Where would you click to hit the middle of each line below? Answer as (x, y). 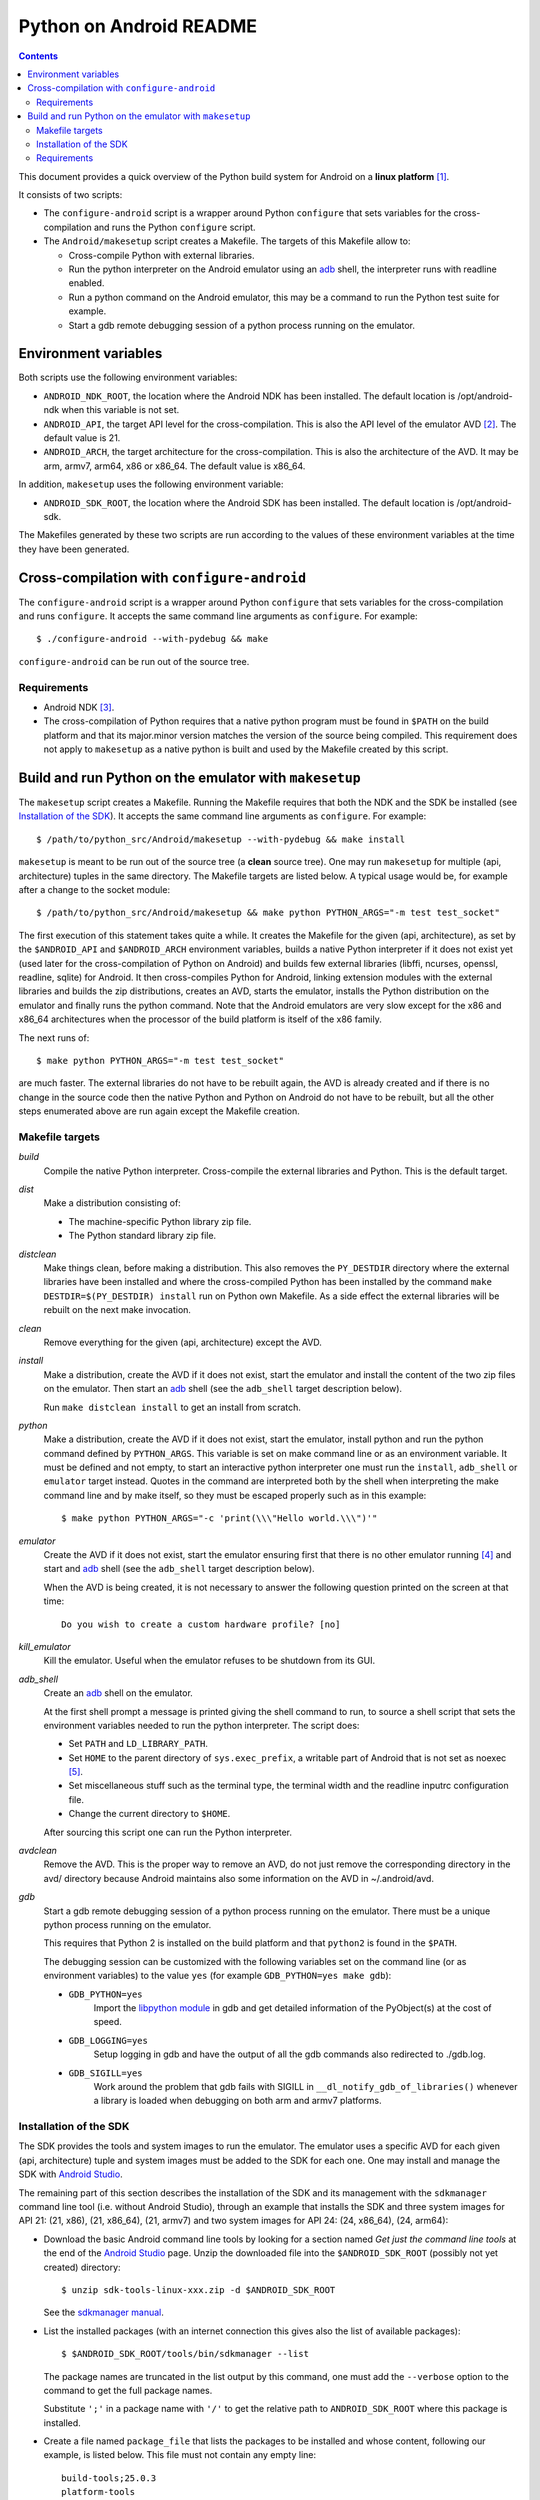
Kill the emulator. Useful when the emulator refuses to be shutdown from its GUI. (209, 1661)
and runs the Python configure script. (174, 227)
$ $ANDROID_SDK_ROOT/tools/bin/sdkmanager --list (185, 2354)
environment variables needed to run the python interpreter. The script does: (201, 1725)
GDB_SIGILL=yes (106, 2073)
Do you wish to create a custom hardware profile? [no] (201, 1624)
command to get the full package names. (128, 2390)
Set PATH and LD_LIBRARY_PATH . (138, 1744)
